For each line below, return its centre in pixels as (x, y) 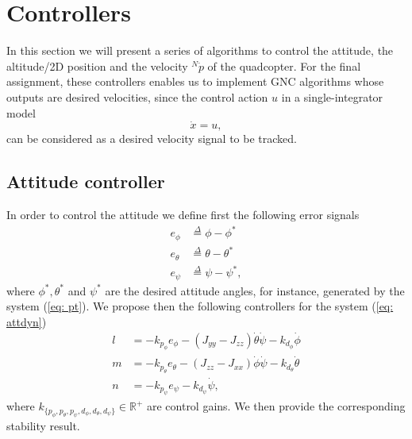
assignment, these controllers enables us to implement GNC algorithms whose (195, 81)
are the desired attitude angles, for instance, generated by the (255, 290)
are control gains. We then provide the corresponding (276, 406)
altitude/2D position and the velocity (97, 65)
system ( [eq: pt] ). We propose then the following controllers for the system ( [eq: (200, 306)
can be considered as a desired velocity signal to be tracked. (152, 139)
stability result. (43, 425)
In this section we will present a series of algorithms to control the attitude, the (200, 50)
